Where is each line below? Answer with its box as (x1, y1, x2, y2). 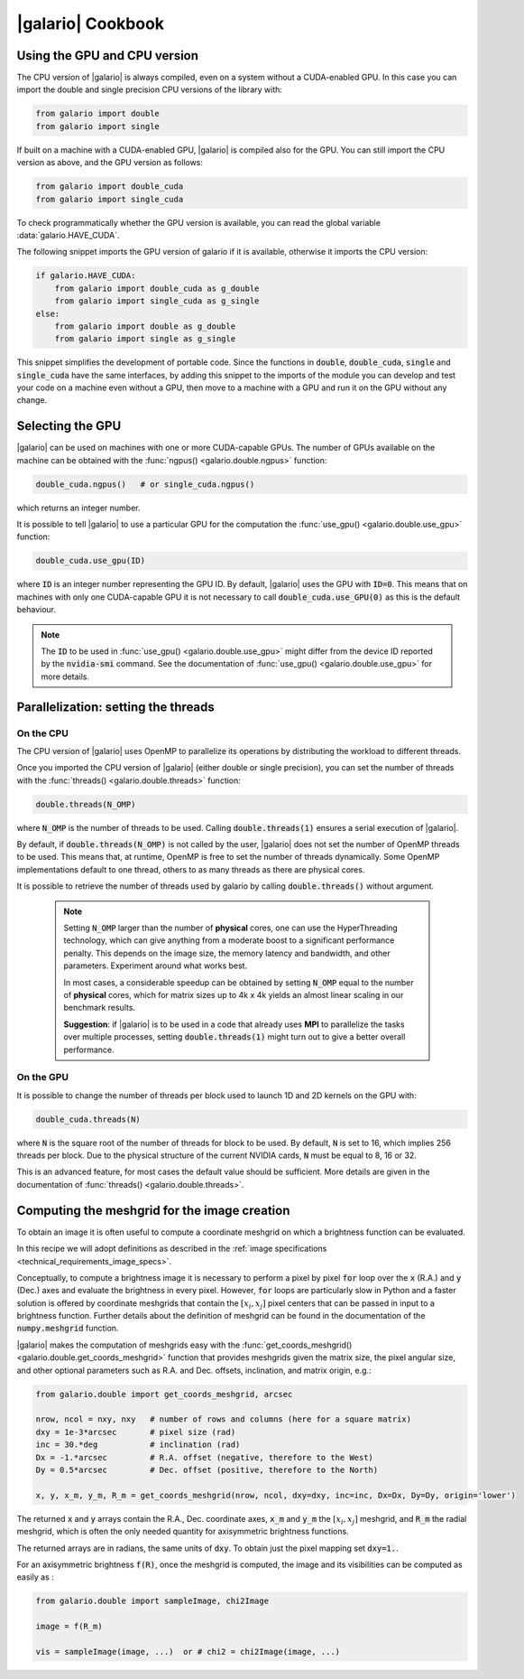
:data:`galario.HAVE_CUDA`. (16, 229, 120, 240)
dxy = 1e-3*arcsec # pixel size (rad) (35, 1427, 236, 1437)
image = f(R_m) (35, 1621, 103, 1632)
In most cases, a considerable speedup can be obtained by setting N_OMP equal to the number (63, 976, 414, 988)
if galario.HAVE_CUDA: (35, 271, 136, 281)
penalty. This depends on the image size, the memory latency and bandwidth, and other (63, 947, 391, 958)
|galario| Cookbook (16, 14, 165, 33)
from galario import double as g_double (54, 321, 236, 331)
